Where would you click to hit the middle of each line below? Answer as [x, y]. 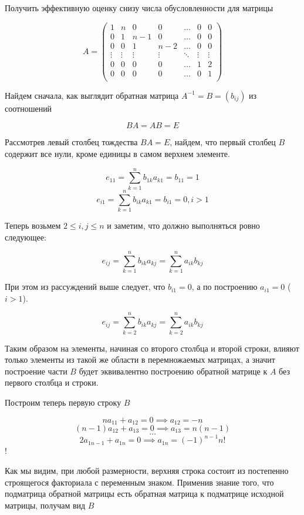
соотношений [28, 108]
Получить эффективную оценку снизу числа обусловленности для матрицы [139, 8]
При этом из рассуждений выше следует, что [85, 287]
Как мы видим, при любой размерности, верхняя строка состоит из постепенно [147, 471]
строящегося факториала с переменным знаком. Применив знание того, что [139, 482]
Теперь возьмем [33, 225]
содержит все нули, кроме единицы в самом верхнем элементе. [117, 154]
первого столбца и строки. [52, 382]
